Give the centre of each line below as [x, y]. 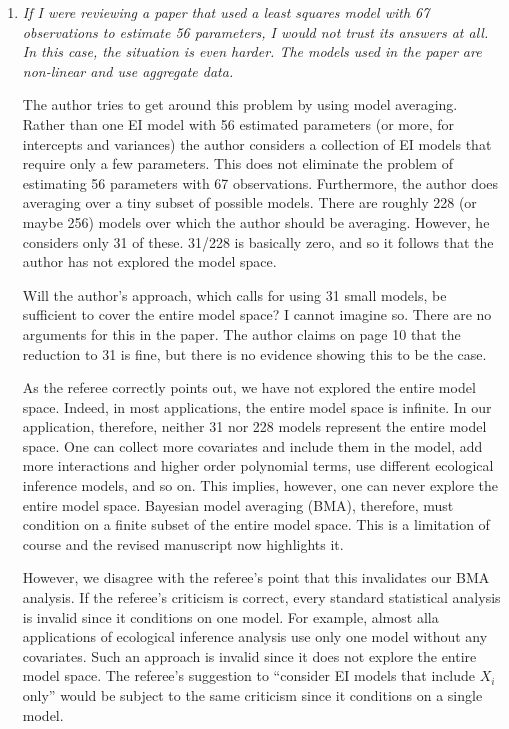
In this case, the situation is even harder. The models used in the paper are [252, 51]
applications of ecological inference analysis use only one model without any [255, 636]
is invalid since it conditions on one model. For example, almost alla [230, 616]
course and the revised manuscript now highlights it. [183, 543]
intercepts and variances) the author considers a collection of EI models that [257, 143]
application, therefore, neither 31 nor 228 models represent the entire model [254, 426]
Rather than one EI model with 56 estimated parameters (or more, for [238, 123]
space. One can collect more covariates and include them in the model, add [252, 445]
